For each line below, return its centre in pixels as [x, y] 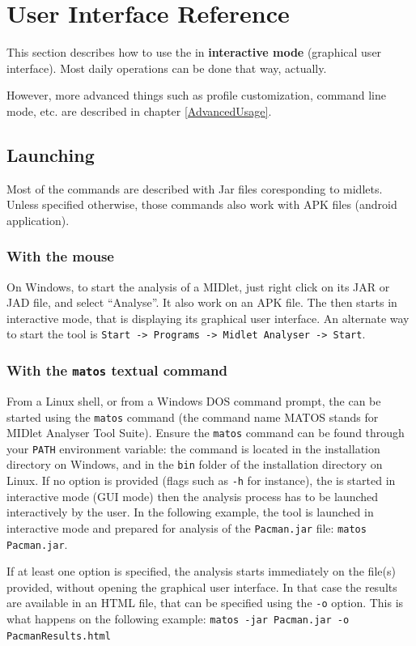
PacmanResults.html [59, 636]
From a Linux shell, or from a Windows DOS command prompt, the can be [194, 400]
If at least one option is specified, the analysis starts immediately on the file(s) [201, 571]
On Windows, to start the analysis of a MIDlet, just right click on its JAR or [198, 286]
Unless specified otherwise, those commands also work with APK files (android [202, 204]
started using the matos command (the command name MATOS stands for [193, 416]
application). [38, 220]
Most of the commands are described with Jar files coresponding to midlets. [195, 188]
